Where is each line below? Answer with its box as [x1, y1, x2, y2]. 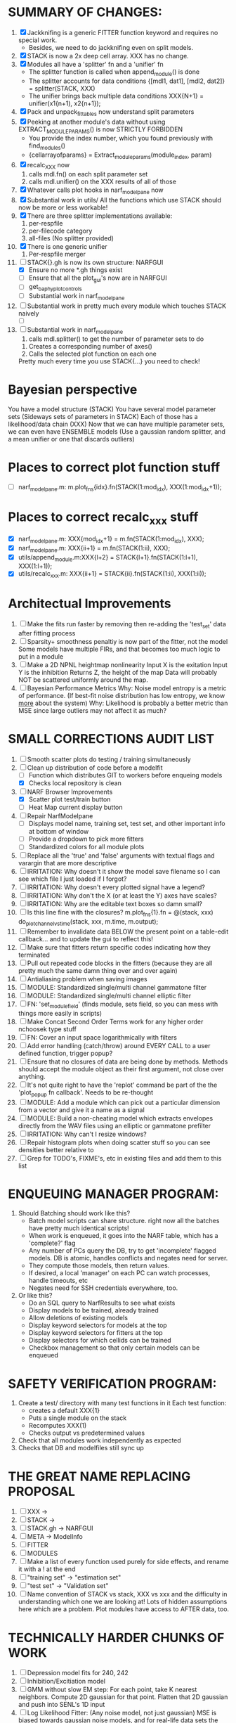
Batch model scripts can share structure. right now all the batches [28, 1217, 220, 1225]
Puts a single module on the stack [28, 1414, 127, 1422]
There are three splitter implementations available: [27, 212, 173, 220]
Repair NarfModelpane [27, 812, 93, 820]
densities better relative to [18, 1145, 94, 1154]
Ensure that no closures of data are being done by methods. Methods [27, 1057, 228, 1066]
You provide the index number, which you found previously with [28, 134, 214, 143]
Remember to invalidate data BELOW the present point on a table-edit [27, 927, 229, 936]
